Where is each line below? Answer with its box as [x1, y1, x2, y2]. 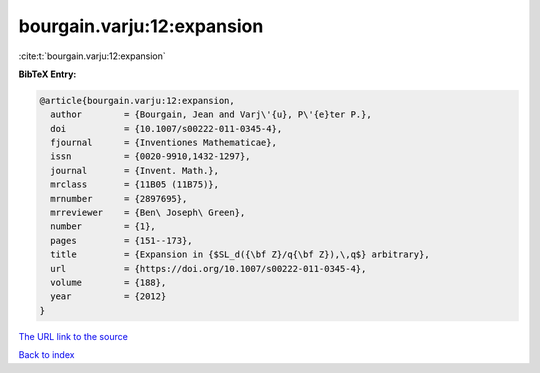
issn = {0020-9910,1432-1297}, [50, 151, 251, 162]
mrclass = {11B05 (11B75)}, [50, 179, 220, 190]
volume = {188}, [50, 277, 167, 288]
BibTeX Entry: [18, 68, 77, 80]
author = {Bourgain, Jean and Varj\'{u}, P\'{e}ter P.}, [50, 109, 372, 120]
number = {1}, [50, 221, 157, 232]
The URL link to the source [18, 330, 129, 342]
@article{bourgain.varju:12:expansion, [39, 95, 235, 106]
